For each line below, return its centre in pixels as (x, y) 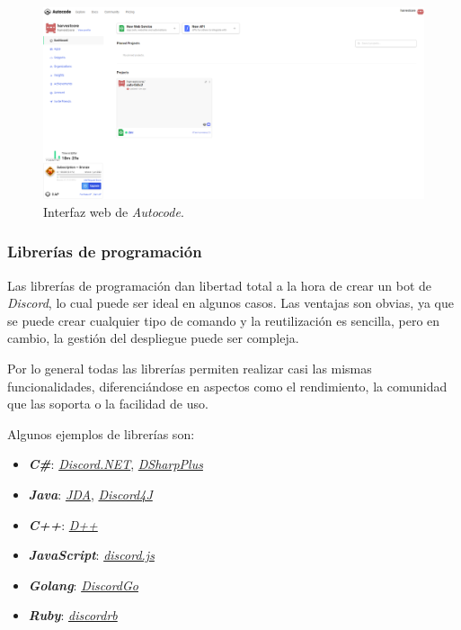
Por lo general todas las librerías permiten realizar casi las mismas (190, 369)
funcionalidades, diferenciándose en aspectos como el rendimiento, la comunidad (227, 386)
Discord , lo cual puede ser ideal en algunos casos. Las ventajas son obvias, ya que (230, 303)
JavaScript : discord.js (91, 555)
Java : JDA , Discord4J (90, 494)
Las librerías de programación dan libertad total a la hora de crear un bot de (220, 285)
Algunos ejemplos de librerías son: (101, 433)
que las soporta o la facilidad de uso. (108, 404)
